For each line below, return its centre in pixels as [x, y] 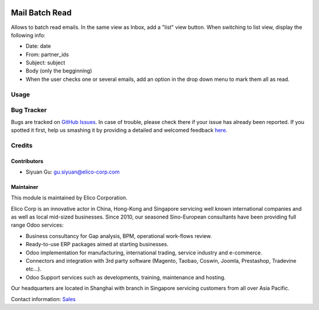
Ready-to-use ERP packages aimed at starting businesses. [97, 244]
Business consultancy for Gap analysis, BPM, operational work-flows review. [119, 236]
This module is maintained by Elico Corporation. [69, 198]
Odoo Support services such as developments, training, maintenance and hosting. [126, 277]
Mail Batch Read [41, 13]
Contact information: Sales [43, 299]
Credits [22, 145]
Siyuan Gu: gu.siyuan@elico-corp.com [73, 172]
